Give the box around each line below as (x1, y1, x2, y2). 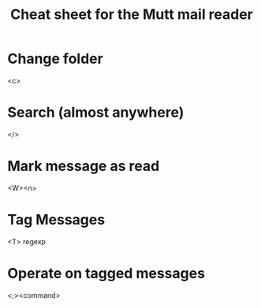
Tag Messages (7, 211, 106, 228)
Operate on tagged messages (7, 264, 206, 282)
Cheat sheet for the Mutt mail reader (9, 6, 254, 24)
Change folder (7, 50, 103, 68)
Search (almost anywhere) (7, 104, 185, 121)
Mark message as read (7, 158, 160, 175)
